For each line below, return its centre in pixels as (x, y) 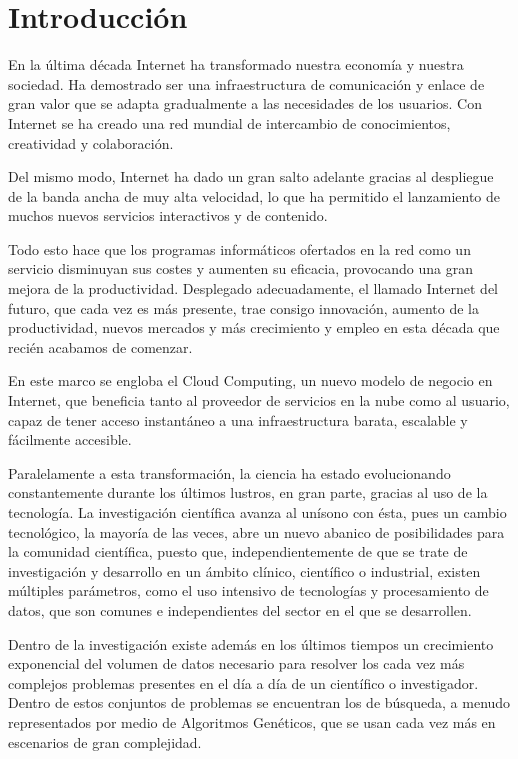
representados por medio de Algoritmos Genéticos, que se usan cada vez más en (252, 721)
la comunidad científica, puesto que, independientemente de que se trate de (238, 551)
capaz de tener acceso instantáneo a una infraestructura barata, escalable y (238, 419)
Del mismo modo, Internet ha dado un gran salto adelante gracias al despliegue (251, 176)
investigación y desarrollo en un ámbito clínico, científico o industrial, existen (244, 570)
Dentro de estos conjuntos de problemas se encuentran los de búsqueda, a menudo (259, 702)
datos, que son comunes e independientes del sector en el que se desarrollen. (240, 609)
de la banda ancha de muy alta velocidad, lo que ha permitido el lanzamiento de (254, 195)
